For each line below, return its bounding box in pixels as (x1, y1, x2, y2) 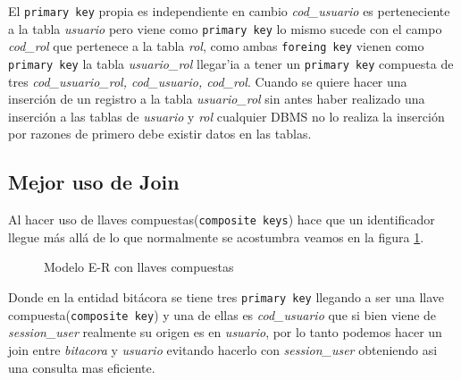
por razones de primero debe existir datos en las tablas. (8, 124, 312, 143)
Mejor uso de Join (8, 168, 180, 196)
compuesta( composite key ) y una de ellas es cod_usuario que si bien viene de (8, 305, 437, 324)
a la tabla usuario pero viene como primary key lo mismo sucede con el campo (8, 19, 442, 38)
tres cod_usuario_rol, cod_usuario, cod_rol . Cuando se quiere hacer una (8, 72, 407, 90)
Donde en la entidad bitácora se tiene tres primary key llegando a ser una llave (8, 288, 444, 307)
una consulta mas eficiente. (8, 358, 155, 376)
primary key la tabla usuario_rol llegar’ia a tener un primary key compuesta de (8, 54, 454, 72)
